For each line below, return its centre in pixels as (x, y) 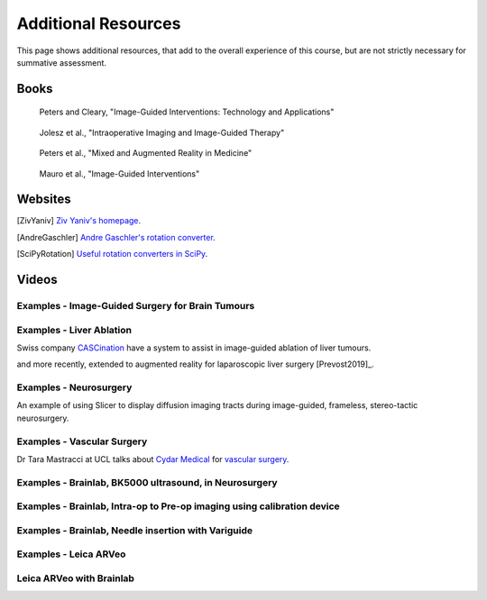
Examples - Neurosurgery (74, 387)
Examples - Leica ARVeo (71, 554)
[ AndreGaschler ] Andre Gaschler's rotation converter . (116, 237)
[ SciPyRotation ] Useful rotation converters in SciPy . (112, 254)
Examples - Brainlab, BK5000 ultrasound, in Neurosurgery (147, 482)
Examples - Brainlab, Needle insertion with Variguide (135, 530)
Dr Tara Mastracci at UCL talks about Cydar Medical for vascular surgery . (153, 459)
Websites (44, 200)
